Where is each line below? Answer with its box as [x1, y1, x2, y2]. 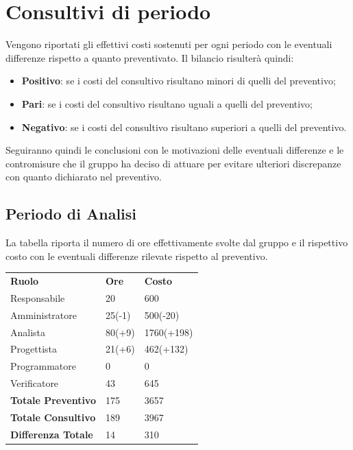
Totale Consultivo [10, 410, 96, 424]
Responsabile [10, 290, 65, 305]
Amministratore [10, 307, 77, 322]
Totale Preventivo [10, 392, 96, 407]
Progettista [10, 342, 57, 356]
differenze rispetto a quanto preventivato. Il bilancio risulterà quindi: [5, 50, 294, 64]
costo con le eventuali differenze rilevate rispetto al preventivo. [5, 248, 268, 263]
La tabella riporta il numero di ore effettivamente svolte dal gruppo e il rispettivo [5, 235, 348, 250]
